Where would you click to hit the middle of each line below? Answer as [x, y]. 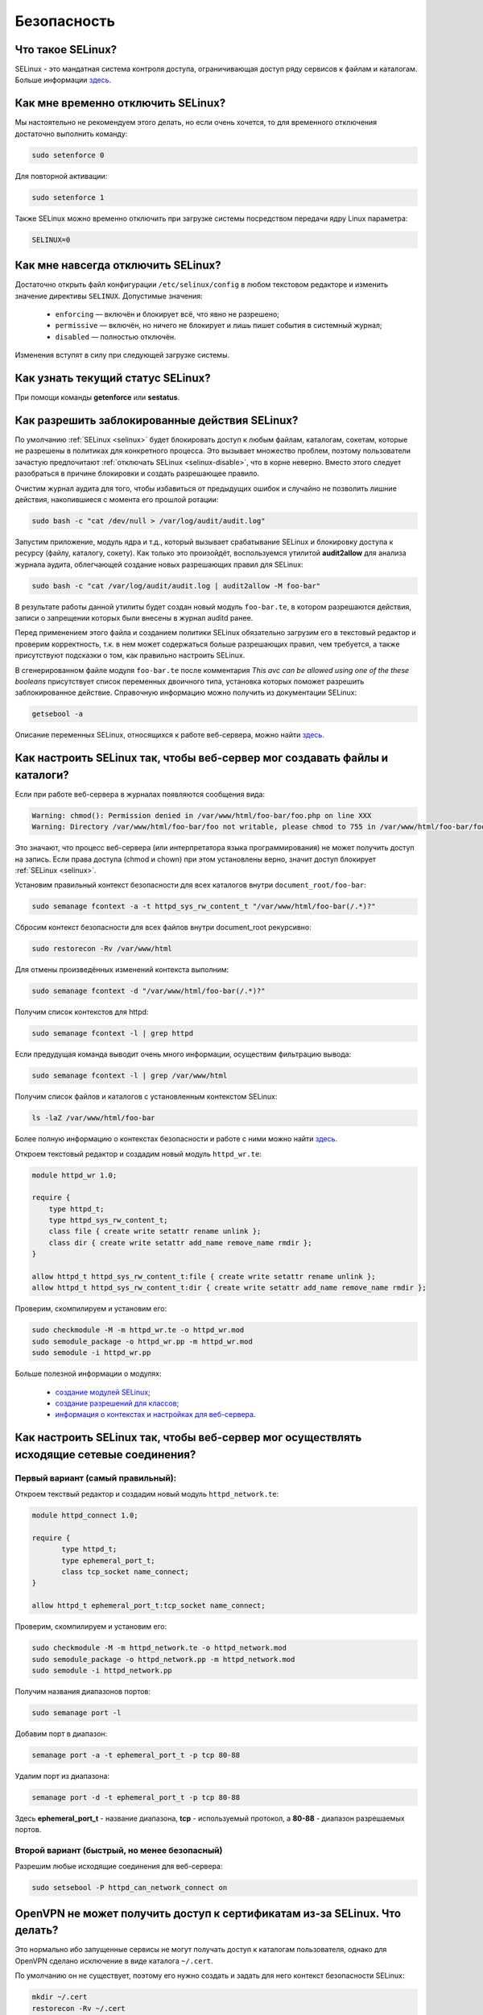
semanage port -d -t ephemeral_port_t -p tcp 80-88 [136, 1797]
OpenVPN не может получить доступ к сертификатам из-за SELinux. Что [208, 1913]
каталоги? [42, 775]
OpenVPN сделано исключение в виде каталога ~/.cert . [114, 1961]
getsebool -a [58, 714]
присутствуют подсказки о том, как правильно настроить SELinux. [130, 655]
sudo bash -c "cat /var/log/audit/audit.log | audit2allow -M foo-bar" [176, 586]
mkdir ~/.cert [60, 1997]
